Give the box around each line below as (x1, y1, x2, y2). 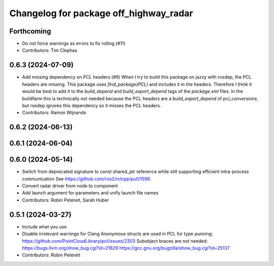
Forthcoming (9, 27, 51, 36)
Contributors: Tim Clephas (22, 47, 78, 53)
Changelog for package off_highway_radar (9, 8, 193, 19)
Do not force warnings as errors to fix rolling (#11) (22, 41, 126, 47)
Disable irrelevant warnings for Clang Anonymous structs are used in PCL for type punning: (22, 231, 213, 237)
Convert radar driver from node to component (22, 183, 118, 189)
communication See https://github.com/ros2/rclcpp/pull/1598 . (22, 176, 152, 182)
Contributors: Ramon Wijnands (22, 110, 86, 116)
